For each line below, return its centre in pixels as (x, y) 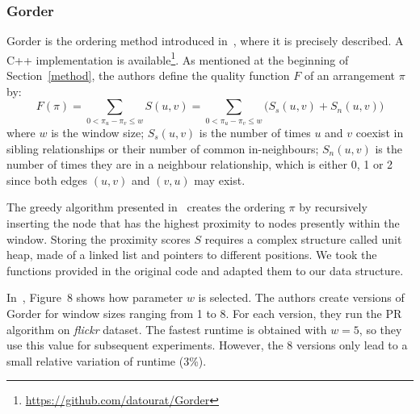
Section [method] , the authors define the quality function (148, 75)
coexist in (380, 132)
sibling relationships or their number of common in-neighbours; (163, 148)
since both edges (47, 180)
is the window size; (98, 132)
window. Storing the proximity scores (99, 238)
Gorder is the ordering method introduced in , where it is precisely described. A (205, 41)
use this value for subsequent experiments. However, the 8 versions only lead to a (207, 345)
